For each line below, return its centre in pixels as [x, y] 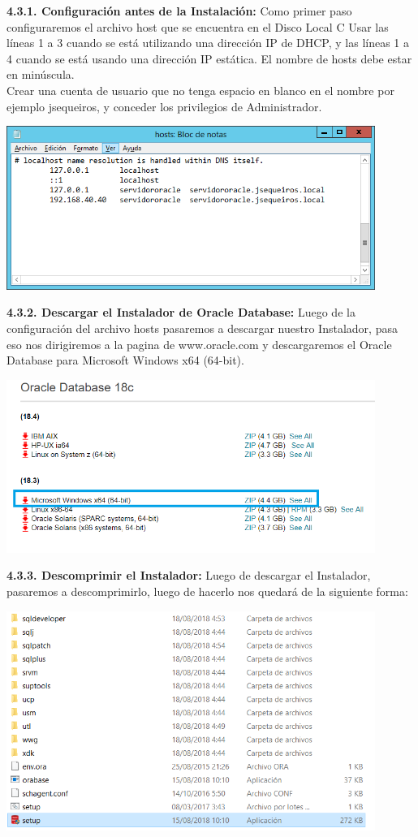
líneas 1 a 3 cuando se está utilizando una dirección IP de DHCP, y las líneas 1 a [208, 43]
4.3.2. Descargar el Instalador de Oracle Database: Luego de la [181, 312]
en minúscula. [41, 74]
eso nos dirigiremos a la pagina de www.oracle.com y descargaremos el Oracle [199, 344]
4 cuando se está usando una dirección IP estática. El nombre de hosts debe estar [209, 58]
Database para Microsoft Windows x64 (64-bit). [125, 360]
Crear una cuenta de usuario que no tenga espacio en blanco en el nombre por [200, 90]
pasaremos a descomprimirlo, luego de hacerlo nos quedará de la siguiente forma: [207, 591]
